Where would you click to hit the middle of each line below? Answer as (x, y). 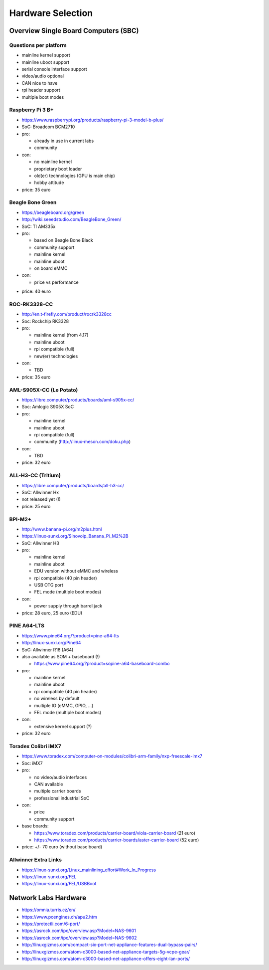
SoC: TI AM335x (39, 226)
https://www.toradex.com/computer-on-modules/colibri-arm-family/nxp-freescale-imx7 (112, 756)
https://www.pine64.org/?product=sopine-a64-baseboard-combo (102, 664)
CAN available (49, 784)
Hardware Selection (51, 13)
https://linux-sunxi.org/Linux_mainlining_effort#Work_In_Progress (89, 870)
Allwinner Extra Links (36, 860)
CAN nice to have (40, 83)
